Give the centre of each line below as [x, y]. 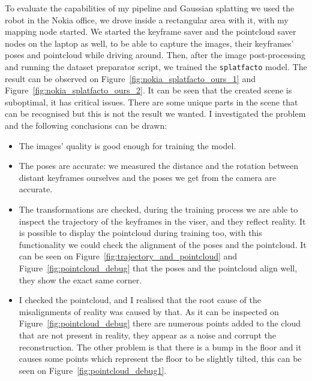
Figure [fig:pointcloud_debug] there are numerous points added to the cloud [160, 323]
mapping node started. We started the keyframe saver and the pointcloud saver [151, 31]
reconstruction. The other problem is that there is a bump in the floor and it [160, 347]
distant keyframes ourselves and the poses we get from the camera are [148, 177]
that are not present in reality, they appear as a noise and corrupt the [148, 335]
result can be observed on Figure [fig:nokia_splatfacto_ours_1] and [130, 78]
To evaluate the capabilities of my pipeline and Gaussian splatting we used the [150, 8]
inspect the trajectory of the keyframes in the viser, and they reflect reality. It [162, 221]
